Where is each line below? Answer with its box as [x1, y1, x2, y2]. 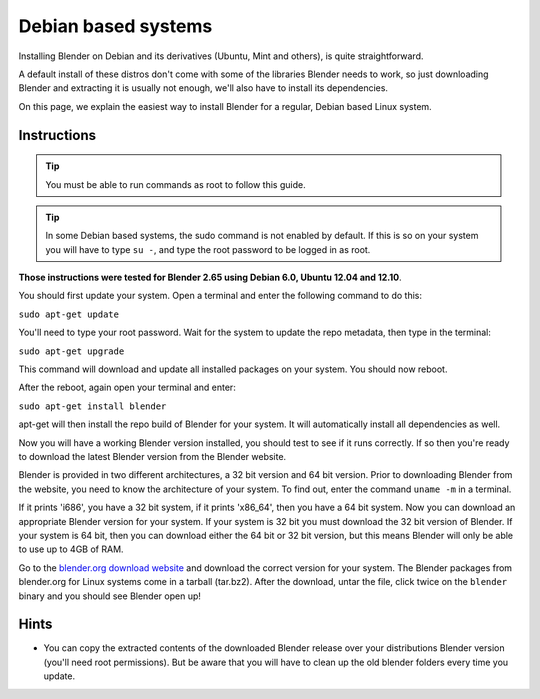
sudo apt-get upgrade [18, 345, 125, 357]
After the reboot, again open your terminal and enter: [18, 381, 237, 394]
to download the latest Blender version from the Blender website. [18, 450, 287, 462]
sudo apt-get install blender [18, 400, 167, 412]
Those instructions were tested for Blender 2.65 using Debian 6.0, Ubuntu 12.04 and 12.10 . [18, 271, 402, 284]
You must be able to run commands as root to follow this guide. [45, 178, 306, 190]
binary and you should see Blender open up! [18, 590, 202, 602]
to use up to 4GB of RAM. [18, 543, 124, 555]
